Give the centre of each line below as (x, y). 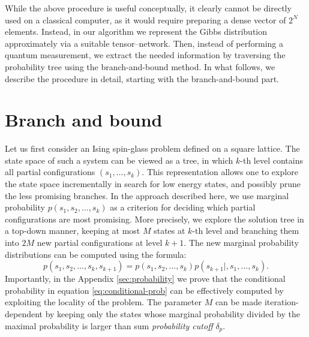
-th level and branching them (246, 231)
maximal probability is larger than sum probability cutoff (109, 325)
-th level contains (271, 160)
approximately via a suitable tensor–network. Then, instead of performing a (144, 43)
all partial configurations (50, 172)
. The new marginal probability (241, 243)
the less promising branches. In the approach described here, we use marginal (147, 195)
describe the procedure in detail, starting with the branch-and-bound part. (142, 78)
